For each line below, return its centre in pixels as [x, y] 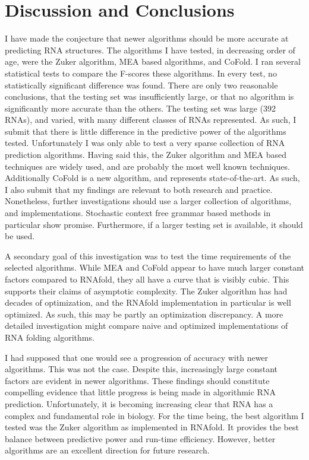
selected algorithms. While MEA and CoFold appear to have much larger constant [154, 267]
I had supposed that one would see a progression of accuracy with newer [137, 357]
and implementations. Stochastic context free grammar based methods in [138, 213]
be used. [20, 236]
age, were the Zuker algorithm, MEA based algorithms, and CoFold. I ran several [153, 61]
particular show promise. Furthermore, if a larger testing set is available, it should [154, 224]
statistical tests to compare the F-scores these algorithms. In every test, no [141, 73]
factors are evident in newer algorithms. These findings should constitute [137, 380]
